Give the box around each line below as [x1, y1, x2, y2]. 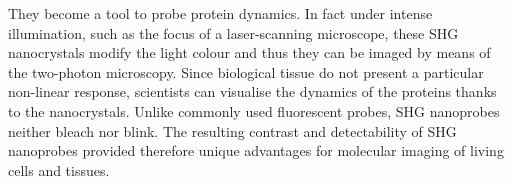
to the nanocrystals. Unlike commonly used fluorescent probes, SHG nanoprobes [8, 100, 500, 121]
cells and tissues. [8, 159, 110, 180]
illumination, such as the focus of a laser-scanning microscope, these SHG [8, 22, 459, 43]
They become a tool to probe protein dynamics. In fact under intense [8, 3, 433, 23]
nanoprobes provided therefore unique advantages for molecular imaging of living [8, 140, 504, 161]
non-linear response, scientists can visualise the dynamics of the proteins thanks [8, 81, 497, 102]
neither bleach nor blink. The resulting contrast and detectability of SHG [8, 120, 457, 141]
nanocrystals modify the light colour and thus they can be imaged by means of [8, 42, 491, 63]
